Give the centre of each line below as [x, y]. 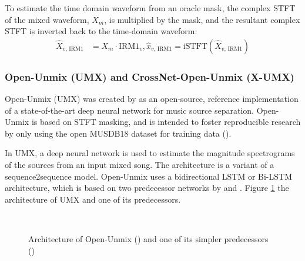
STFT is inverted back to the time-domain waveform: [101, 31]
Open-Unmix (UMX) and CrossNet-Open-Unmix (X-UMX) [150, 76]
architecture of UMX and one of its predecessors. [93, 199]
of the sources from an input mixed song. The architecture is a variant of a [140, 164]
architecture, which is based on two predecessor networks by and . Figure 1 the [147, 188]
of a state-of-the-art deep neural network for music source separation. [130, 110]
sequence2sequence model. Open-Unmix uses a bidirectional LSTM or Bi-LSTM [149, 176]
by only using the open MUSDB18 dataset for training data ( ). [118, 133]
